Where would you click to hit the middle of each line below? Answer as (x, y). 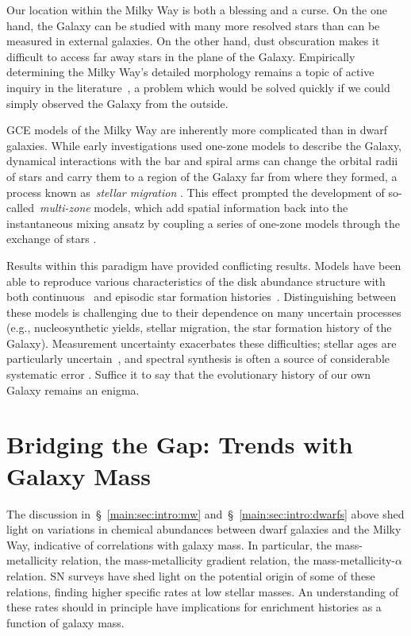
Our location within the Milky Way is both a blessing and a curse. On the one (197, 10)
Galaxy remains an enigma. (73, 389)
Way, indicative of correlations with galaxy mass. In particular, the (169, 544)
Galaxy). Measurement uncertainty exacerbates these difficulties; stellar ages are (202, 343)
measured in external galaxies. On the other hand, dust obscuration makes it (193, 41)
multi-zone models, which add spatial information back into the (194, 208)
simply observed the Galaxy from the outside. (117, 103)
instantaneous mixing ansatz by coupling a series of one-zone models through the (203, 223)
